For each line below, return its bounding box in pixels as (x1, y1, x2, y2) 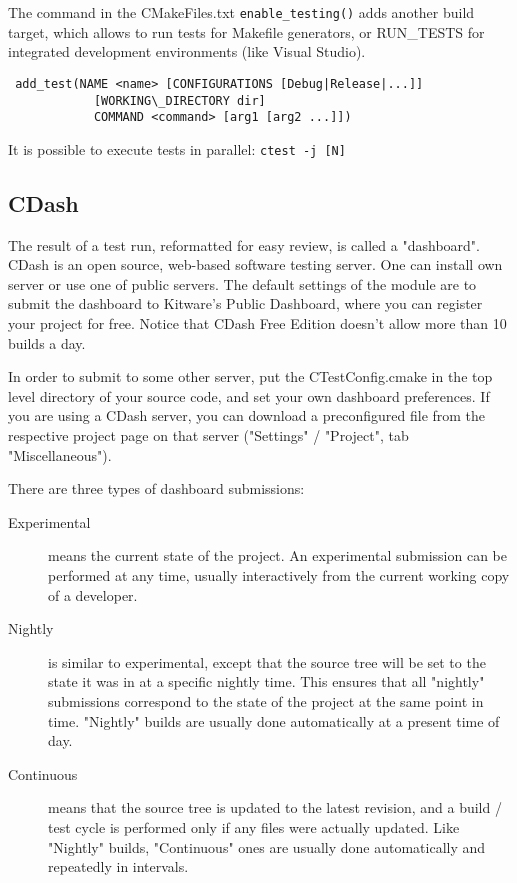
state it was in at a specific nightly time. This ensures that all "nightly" (48, 671, 485, 692)
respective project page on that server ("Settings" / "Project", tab (8, 425, 409, 446)
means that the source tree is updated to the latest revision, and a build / (48, 797, 502, 818)
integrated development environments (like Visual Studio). (8, 41, 366, 62)
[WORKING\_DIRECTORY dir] (93, 93, 266, 108)
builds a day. (8, 332, 86, 353)
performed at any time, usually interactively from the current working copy (48, 564, 510, 585)
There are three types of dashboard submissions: (8, 478, 305, 499)
